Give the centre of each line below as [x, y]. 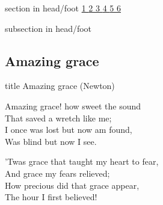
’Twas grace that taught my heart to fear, [82, 161]
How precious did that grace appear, [72, 185]
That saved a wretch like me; [58, 118]
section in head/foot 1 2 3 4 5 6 [63, 8]
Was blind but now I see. [51, 141]
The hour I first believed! [51, 197]
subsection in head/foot [48, 28]
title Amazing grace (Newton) [60, 86]
